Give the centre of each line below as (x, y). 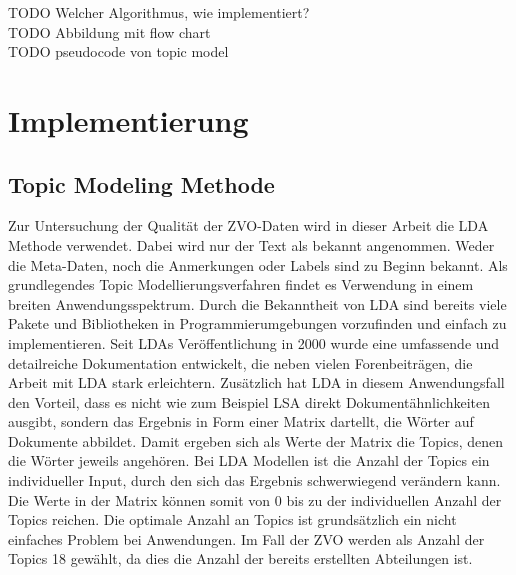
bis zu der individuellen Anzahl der (394, 499)
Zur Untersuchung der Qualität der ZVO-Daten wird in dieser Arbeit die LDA (248, 225)
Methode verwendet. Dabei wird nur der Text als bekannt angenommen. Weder (251, 244)
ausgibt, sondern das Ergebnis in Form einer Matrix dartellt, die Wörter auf (241, 421)
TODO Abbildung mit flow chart (109, 31)
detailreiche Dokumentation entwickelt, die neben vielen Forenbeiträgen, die (240, 362)
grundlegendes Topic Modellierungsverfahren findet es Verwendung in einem (241, 284)
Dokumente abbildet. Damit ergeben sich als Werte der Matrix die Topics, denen (256, 440)
